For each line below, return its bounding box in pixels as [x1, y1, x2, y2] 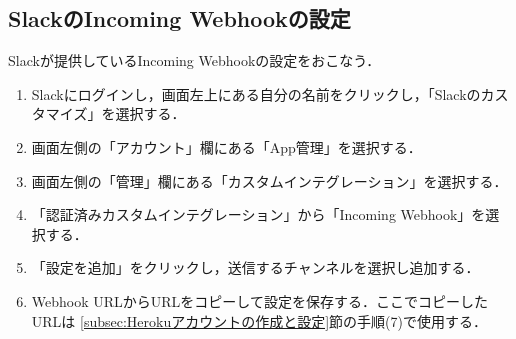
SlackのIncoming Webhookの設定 [8, 3, 351, 34]
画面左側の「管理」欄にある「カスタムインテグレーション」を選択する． [31, 170, 508, 191]
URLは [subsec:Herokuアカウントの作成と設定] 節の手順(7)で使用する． [31, 310, 488, 331]
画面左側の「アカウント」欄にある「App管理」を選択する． [31, 136, 422, 157]
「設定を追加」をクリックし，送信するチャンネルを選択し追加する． [31, 257, 480, 278]
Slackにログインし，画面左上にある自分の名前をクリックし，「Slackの [31, 83, 481, 104]
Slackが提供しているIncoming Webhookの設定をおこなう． [8, 50, 381, 71]
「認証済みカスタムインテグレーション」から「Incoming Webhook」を [31, 204, 486, 225]
